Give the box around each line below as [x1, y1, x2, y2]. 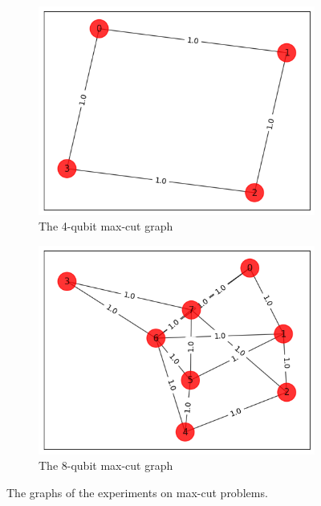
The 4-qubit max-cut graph [39, 218, 173, 235]
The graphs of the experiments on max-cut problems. [6, 484, 268, 501]
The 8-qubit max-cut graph [39, 457, 173, 474]
